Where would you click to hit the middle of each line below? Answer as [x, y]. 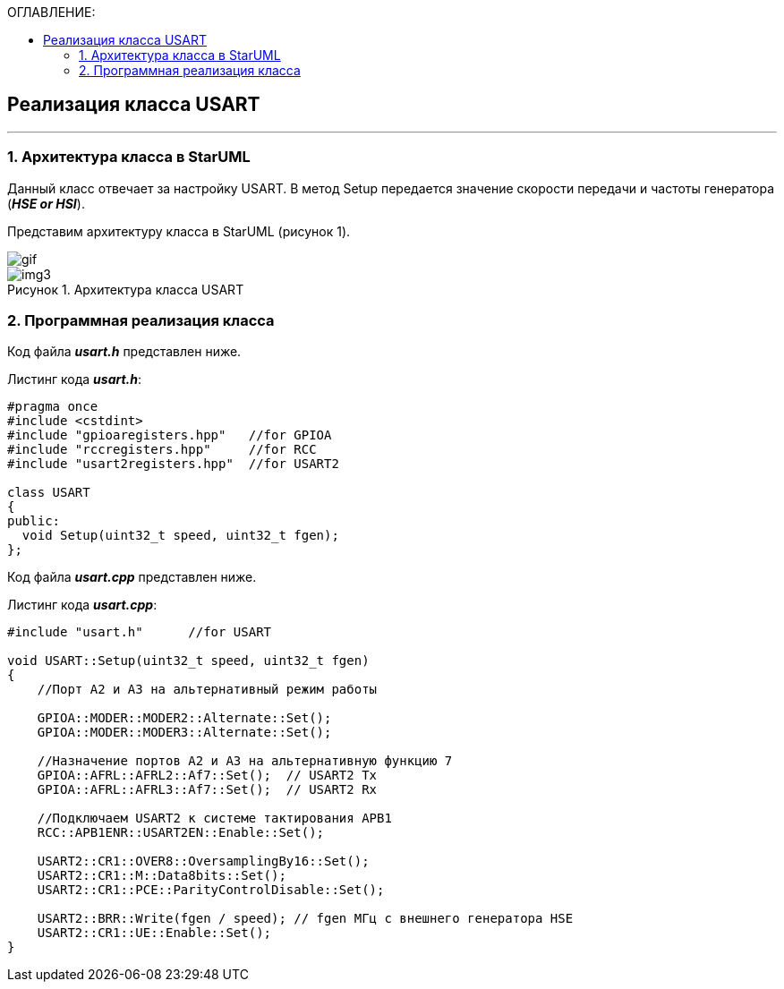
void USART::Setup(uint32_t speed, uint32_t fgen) [188, 661]
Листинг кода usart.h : [75, 379]
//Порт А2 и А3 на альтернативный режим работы [207, 690]
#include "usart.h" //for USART [140, 632]
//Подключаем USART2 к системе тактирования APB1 [214, 818]
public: [34, 521]
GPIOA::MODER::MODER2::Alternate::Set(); [184, 718]
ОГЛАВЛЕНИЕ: [51, 12]
